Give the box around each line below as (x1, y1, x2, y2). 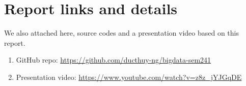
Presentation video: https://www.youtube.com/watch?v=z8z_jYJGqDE (16, 71, 242, 82)
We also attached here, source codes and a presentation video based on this (4, 27, 239, 38)
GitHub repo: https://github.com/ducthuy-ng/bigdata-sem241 (16, 54, 211, 65)
